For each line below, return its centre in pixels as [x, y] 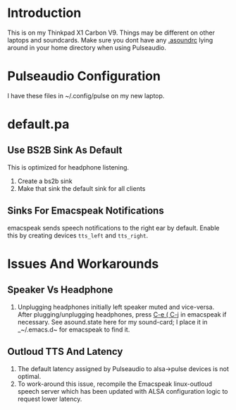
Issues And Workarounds [83, 264]
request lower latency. [50, 399]
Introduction [44, 13]
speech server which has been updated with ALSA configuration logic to [123, 391]
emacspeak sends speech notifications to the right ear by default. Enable [113, 228]
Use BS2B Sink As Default [65, 150]
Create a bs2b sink [45, 181]
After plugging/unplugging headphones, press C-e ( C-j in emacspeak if [122, 314]
